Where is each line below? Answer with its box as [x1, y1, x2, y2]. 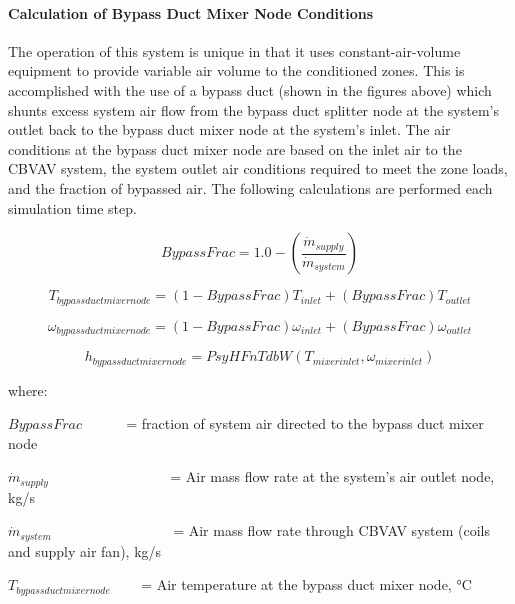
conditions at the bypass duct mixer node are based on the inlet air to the [8, 138, 462, 159]
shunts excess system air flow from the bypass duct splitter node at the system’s [8, 99, 499, 120]
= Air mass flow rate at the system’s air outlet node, [170, 466, 495, 487]
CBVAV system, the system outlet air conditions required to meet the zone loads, [8, 158, 508, 179]
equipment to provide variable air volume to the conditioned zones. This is [8, 60, 465, 81]
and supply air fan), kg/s [8, 540, 162, 561]
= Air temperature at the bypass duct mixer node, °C [141, 574, 472, 595]
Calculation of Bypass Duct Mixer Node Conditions [8, 2, 374, 23]
